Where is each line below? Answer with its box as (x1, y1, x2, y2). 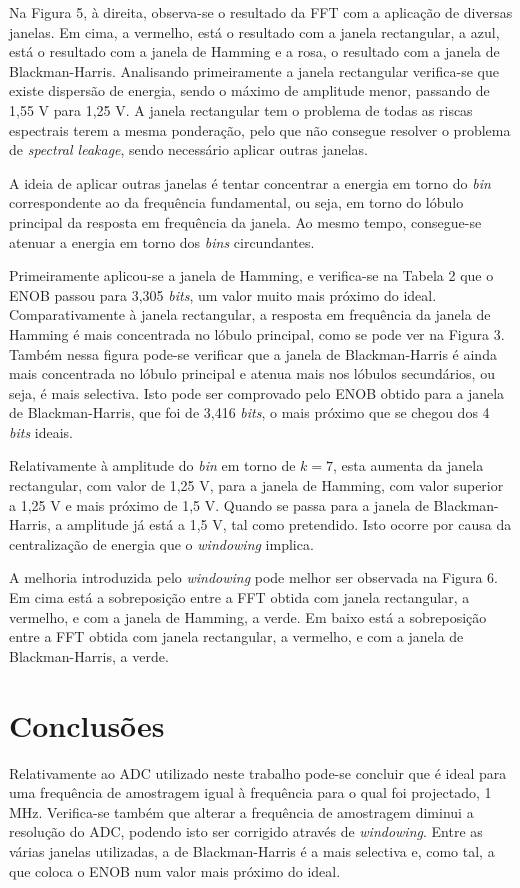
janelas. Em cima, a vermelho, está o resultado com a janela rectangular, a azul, (9, 21, 500, 42)
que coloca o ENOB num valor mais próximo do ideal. (9, 860, 341, 881)
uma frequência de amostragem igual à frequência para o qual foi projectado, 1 (9, 782, 492, 803)
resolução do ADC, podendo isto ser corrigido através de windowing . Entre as (9, 821, 483, 842)
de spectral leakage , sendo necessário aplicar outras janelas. (9, 139, 368, 160)
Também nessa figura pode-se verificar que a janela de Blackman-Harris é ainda (9, 343, 497, 364)
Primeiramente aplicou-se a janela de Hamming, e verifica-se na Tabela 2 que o (9, 265, 494, 286)
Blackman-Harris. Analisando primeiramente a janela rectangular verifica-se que (9, 60, 499, 81)
